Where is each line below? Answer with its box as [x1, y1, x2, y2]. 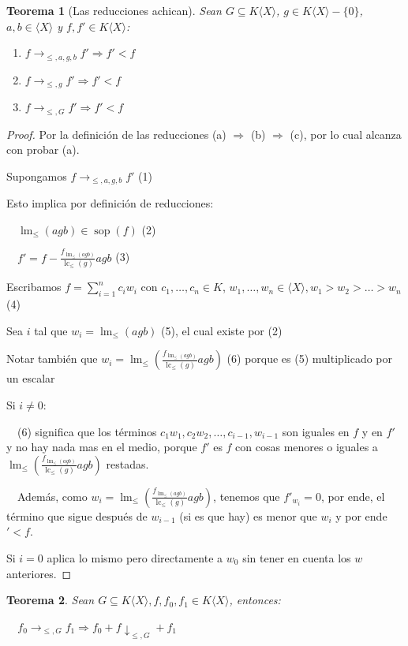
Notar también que [6, 350, 98, 367]
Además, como [17, 487, 88, 504]
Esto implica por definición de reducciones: [6, 195, 214, 211]
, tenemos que [213, 487, 280, 504]
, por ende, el [320, 487, 385, 504]
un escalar [6, 370, 55, 386]
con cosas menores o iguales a [235, 439, 378, 455]
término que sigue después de [6, 507, 148, 524]
